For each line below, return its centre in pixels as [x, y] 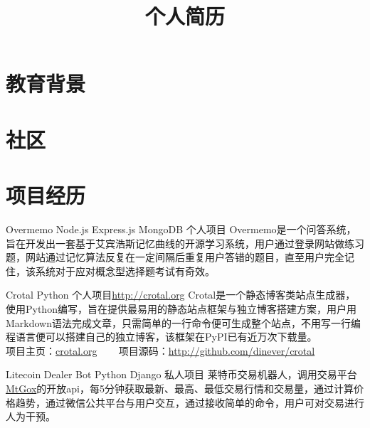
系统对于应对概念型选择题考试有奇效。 [125, 271]
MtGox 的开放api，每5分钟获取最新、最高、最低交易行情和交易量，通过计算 [180, 388]
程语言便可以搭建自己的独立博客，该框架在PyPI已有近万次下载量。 [162, 337]
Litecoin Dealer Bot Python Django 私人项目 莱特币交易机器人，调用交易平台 [181, 374]
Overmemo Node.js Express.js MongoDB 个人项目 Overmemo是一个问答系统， [181, 229]
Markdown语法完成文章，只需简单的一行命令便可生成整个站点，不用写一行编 [183, 322]
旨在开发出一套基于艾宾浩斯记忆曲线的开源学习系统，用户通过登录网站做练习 [185, 243]
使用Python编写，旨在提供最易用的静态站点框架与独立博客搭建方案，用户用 [181, 309]
